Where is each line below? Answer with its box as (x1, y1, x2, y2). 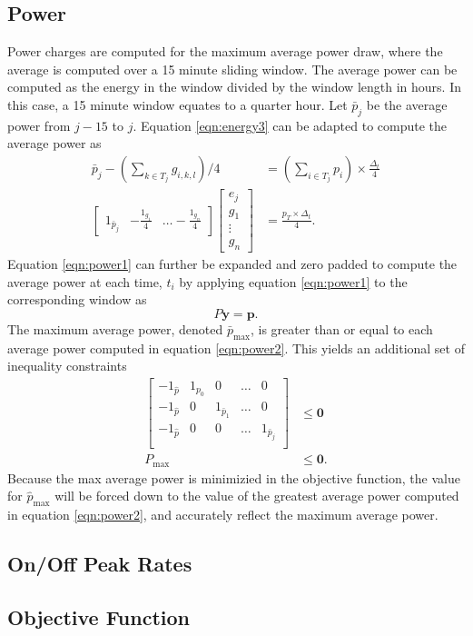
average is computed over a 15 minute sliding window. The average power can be (7, 59, 458, 78)
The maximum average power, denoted (7, 320, 223, 338)
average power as (7, 134, 102, 153)
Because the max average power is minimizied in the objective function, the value (7, 468, 460, 487)
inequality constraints (7, 356, 127, 375)
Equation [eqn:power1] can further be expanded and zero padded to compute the (7, 254, 458, 273)
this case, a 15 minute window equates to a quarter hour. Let (7, 94, 348, 114)
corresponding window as (7, 290, 147, 309)
